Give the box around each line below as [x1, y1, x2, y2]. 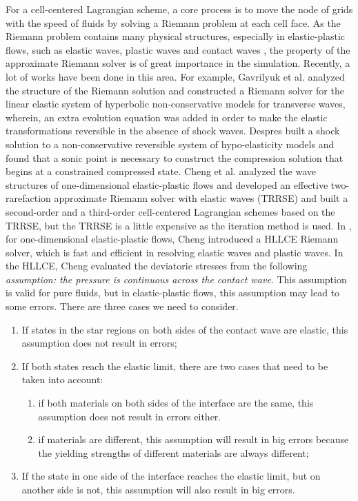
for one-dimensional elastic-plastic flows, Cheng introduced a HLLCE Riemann [6, 232, 339, 246]
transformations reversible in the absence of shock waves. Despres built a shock [6, 123, 340, 138]
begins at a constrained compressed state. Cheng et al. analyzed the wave [6, 164, 316, 178]
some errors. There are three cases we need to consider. [6, 299, 239, 314]
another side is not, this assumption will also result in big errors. [21, 482, 295, 496]
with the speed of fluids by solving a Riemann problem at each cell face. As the [6, 15, 341, 30]
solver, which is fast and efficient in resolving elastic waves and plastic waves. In [6, 245, 344, 259]
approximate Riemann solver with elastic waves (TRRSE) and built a [54, 191, 348, 205]
